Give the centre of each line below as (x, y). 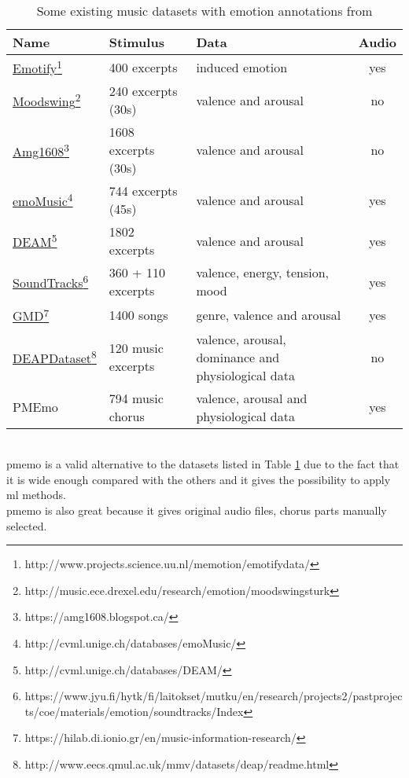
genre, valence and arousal (269, 314)
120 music (136, 348)
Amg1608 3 (41, 150)
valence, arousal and (252, 398)
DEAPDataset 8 (55, 357)
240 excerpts (143, 91)
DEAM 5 (35, 241)
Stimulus (136, 42)
